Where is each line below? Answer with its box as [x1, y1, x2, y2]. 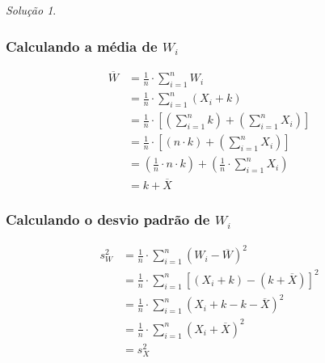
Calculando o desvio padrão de [6, 209, 210, 230]
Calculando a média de [6, 36, 158, 56]
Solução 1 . [6, 2, 57, 18]
